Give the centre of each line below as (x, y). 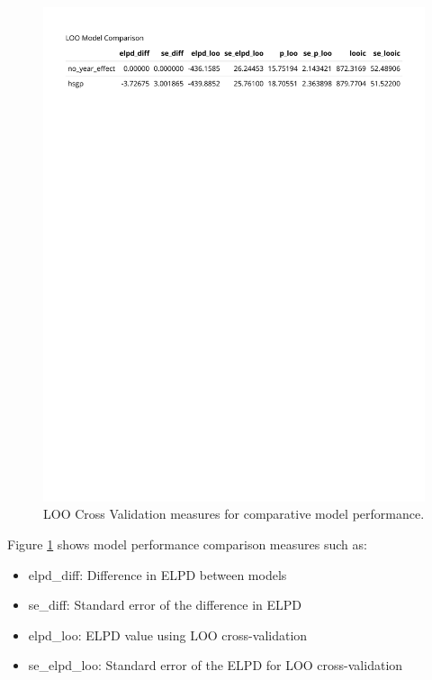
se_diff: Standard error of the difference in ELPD (165, 605)
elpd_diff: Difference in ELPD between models (157, 574)
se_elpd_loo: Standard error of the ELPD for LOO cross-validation (216, 665)
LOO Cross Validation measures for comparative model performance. (234, 514)
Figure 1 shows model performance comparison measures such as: (187, 544)
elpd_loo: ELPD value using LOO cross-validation (168, 635)
